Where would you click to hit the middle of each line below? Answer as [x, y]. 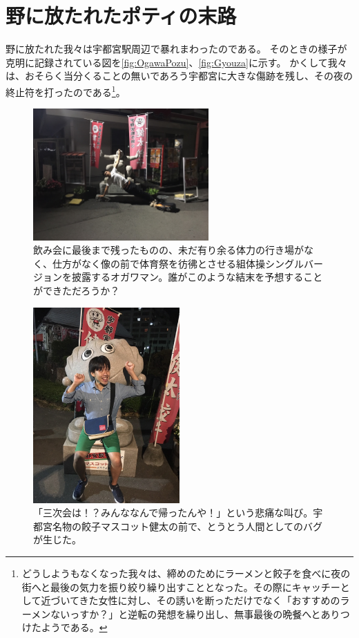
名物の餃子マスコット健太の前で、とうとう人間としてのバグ [187, 526]
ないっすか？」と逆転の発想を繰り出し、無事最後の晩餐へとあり [195, 613]
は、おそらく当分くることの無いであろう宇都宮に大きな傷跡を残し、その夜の [179, 76]
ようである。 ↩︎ [74, 627]
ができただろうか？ [77, 291]
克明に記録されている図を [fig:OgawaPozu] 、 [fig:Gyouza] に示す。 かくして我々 [176, 62]
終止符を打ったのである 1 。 [66, 91]
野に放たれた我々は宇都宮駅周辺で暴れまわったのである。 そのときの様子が [176, 49]
